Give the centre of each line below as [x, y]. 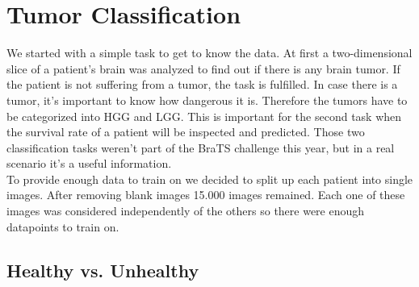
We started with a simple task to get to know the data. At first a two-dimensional [209, 53]
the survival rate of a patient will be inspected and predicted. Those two [186, 132]
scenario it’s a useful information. [89, 163]
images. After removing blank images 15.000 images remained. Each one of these [206, 195]
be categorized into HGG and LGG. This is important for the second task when [204, 116]
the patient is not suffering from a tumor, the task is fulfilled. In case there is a [202, 84]
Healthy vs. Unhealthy [103, 270]
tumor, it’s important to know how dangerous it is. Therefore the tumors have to [207, 100]
